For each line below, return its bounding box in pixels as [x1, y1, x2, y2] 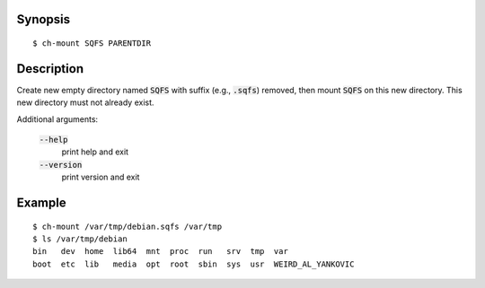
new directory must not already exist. [16, 97, 154, 108]
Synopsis [16, 12, 71, 27]
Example [16, 196, 66, 211]
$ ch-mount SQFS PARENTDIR [32, 39, 152, 48]
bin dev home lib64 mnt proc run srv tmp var [32, 247, 289, 257]
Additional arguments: [16, 113, 99, 125]
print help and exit [61, 146, 129, 157]
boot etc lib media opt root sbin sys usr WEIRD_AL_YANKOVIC [32, 258, 355, 269]
